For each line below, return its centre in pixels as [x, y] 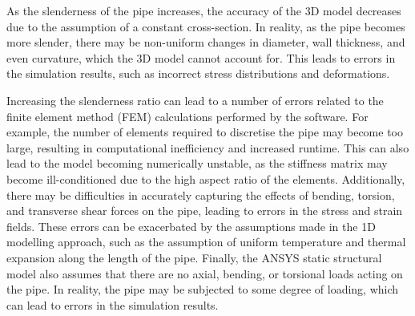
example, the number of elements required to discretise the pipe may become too [205, 132]
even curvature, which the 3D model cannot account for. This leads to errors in [201, 57]
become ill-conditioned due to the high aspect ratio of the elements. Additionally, [206, 178]
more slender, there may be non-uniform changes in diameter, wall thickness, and [206, 42]
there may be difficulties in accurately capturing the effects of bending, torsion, [201, 194]
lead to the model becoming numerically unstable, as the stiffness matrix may [197, 163]
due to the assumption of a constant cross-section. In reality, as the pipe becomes [206, 26]
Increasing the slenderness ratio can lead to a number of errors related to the [195, 100]
